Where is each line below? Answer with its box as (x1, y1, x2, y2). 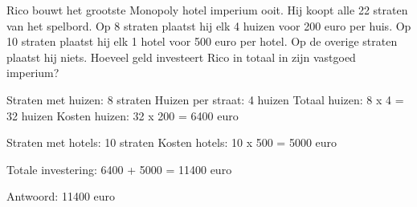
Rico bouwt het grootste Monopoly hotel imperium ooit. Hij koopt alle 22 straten (6, 2, 408, 18)
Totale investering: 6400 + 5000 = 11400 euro (6, 160, 232, 177)
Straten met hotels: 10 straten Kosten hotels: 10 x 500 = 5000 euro (6, 134, 337, 151)
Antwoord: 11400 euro (6, 188, 116, 205)
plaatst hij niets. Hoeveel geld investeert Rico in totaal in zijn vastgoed (6, 48, 356, 65)
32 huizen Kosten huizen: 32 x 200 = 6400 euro (6, 107, 239, 124)
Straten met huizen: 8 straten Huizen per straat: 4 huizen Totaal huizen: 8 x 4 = (6, 91, 404, 108)
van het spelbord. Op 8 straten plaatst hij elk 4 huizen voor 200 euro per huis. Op (6, 17, 411, 34)
